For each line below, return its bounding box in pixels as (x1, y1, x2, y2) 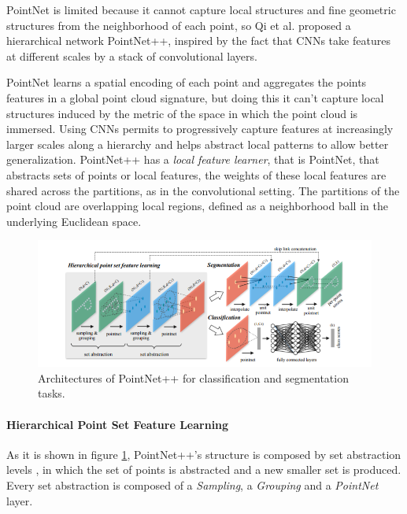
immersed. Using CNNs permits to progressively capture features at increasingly (6, 120, 394, 137)
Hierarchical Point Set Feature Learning (6, 416, 229, 432)
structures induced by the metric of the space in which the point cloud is (6, 105, 358, 121)
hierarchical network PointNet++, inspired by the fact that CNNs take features (6, 32, 390, 49)
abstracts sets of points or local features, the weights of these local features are (6, 166, 387, 183)
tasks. (38, 385, 65, 401)
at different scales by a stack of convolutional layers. (6, 47, 257, 64)
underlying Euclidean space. (6, 213, 142, 229)
